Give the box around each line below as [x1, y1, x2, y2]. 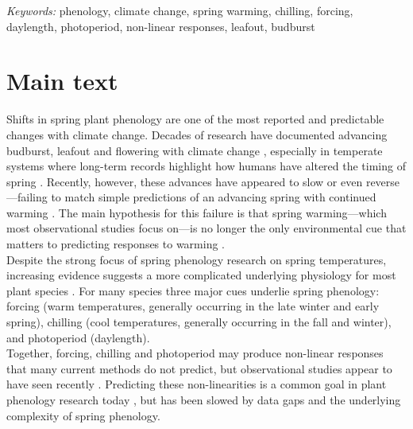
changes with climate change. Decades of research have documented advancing [6, 126, 388, 142]
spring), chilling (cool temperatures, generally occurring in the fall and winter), [6, 314, 392, 330]
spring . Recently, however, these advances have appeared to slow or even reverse [6, 173, 400, 189]
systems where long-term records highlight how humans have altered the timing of [6, 158, 406, 174]
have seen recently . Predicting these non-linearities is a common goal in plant [6, 376, 387, 392]
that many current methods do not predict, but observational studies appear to [6, 360, 392, 376]
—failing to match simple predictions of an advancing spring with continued [6, 189, 376, 205]
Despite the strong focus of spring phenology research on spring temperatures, [6, 251, 387, 267]
